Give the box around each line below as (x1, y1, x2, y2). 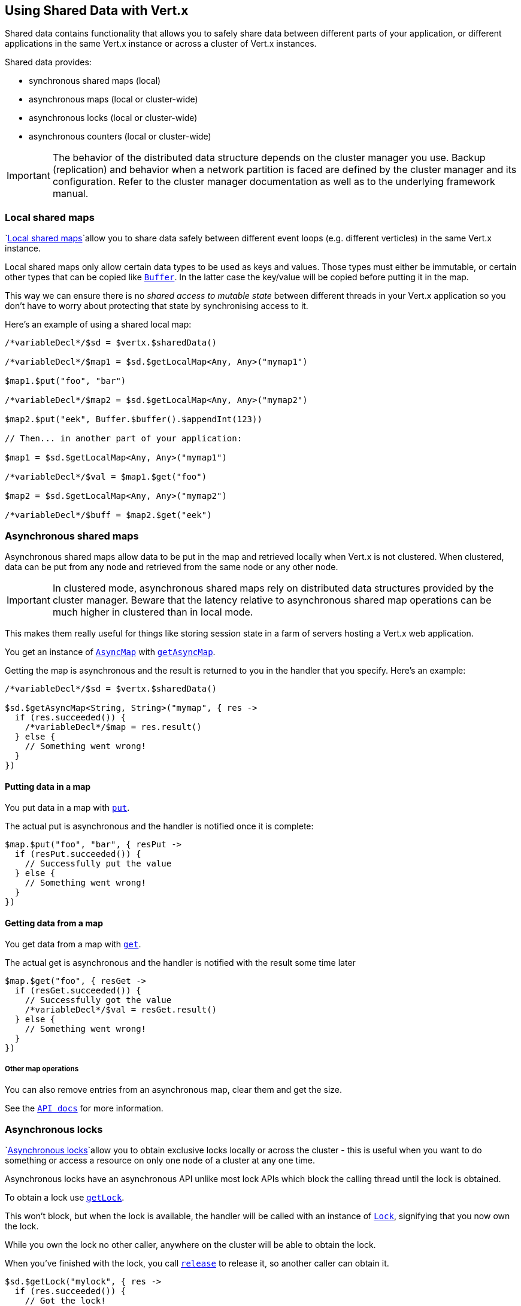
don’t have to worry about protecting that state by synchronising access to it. (5, 301, 308, 311)
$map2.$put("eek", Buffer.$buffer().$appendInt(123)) (5, 414, 262, 425)
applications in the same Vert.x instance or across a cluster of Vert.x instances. (5, 38, 317, 49)
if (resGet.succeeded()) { (14, 986, 141, 996)
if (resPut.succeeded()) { (14, 849, 141, 859)
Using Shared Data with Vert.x (5, 3, 189, 18)
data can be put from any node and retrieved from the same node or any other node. (5, 561, 338, 572)
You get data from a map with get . (5, 939, 141, 950)
